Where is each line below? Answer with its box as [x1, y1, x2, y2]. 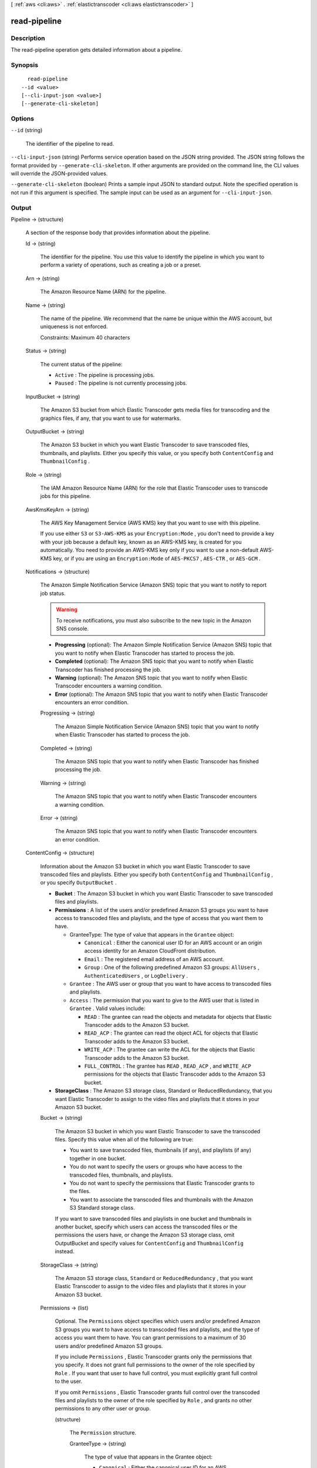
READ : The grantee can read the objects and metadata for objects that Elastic [84, 1013, 272, 1020]
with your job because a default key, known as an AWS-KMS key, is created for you [40, 538, 242, 546]
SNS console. [56, 625, 89, 632]
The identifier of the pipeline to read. [25, 140, 114, 147]
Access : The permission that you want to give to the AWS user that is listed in [69, 996, 259, 1004]
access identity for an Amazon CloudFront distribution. [84, 947, 217, 954]
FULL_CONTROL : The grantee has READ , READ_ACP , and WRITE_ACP [84, 1062, 252, 1069]
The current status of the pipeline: [40, 361, 123, 368]
